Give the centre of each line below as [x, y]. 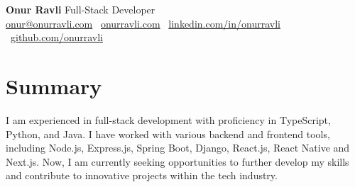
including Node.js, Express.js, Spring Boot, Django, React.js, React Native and [178, 148]
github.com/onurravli [57, 37]
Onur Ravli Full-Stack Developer [81, 9]
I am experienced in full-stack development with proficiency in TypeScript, [168, 119]
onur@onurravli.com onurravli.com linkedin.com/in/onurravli [143, 23]
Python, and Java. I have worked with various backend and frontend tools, [168, 134]
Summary [54, 85]
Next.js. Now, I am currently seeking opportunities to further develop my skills [177, 161]
